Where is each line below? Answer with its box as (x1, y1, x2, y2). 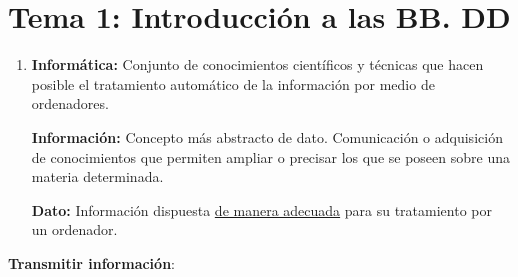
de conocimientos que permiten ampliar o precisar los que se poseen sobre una (31, 146, 510, 167)
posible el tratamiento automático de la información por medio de (31, 73, 435, 94)
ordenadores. (31, 93, 109, 114)
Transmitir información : (8, 252, 175, 273)
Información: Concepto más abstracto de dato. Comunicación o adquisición (31, 126, 503, 147)
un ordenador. (31, 219, 118, 240)
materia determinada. (31, 166, 164, 187)
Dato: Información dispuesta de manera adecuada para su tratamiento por (31, 199, 492, 220)
